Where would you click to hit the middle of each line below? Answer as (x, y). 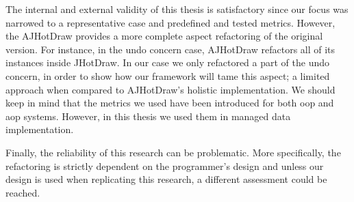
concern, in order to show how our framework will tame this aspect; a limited (168, 75)
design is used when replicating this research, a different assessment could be (166, 179)
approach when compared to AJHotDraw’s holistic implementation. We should (170, 89)
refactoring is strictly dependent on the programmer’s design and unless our (165, 165)
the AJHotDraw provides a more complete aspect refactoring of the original (164, 36)
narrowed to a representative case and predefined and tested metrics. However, (170, 22)
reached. (23, 192)
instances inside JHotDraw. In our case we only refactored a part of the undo (167, 62)
